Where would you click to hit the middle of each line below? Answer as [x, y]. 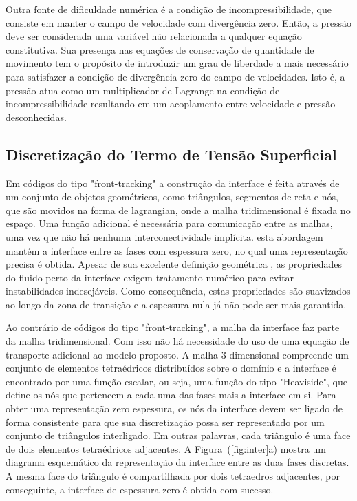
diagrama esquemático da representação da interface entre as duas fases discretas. [177, 462]
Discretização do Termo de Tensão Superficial [171, 154]
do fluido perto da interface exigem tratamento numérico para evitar [150, 277]
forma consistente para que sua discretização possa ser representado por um [165, 422]
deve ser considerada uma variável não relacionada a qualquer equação [154, 36]
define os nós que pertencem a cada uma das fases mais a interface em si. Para [171, 395]
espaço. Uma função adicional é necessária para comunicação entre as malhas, [169, 223]
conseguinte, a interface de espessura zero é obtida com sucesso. [140, 489]
